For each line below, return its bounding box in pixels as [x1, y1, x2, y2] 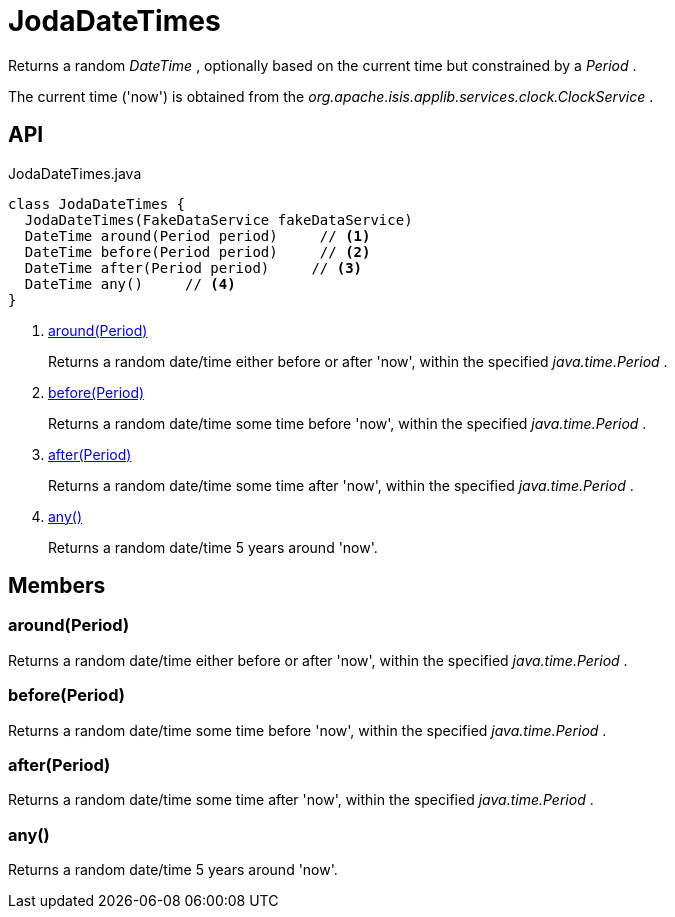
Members [8, 573, 106, 599]
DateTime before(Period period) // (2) [24, 243, 371, 260]
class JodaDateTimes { [8, 195, 186, 212]
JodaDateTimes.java [8, 164, 142, 182]
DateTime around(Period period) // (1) [24, 227, 371, 244]
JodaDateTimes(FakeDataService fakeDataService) [24, 211, 413, 228]
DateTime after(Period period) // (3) [24, 259, 363, 276]
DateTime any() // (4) [24, 275, 236, 292]
